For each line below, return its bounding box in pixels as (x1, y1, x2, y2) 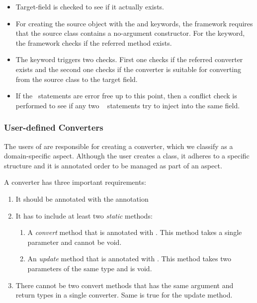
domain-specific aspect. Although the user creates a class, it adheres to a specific (4, 151, 250, 161)
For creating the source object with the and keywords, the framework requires (15, 18, 253, 28)
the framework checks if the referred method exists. (15, 37, 172, 48)
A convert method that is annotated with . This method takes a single (27, 227, 242, 237)
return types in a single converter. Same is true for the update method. (15, 290, 233, 300)
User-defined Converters (4, 121, 103, 134)
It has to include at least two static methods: (15, 210, 153, 221)
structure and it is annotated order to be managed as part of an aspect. (4, 160, 222, 170)
